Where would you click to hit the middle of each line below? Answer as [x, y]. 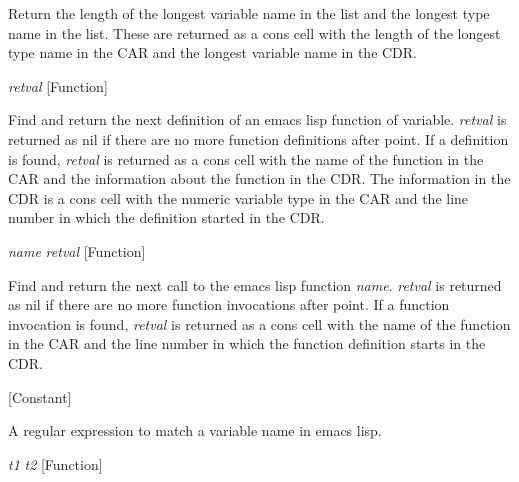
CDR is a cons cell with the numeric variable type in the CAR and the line [238, 197]
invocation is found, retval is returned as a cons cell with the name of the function [259, 323]
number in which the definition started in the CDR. [166, 217]
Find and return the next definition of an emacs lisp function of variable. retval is [257, 119]
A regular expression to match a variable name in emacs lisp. [195, 430]
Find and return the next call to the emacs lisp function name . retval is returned [255, 284]
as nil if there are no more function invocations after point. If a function [229, 304]
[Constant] [40, 396]
